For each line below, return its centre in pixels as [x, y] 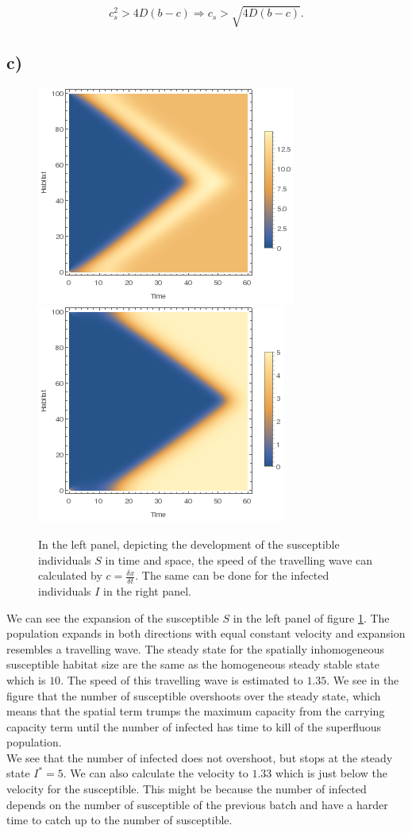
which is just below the [331, 773]
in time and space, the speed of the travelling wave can [239, 559]
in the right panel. [148, 590]
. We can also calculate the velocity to [156, 773]
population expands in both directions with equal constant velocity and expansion [206, 633]
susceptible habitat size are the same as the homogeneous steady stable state [193, 664]
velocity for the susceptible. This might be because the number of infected [187, 789]
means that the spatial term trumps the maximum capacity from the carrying [196, 711]
